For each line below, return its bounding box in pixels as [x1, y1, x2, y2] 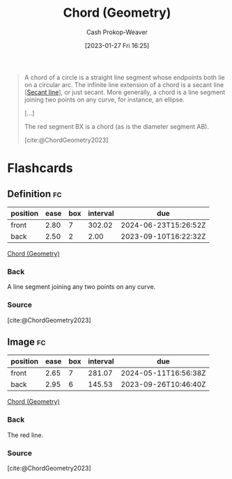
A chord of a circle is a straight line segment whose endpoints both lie [24, 73, 225, 81]
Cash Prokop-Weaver [86, 28, 148, 36]
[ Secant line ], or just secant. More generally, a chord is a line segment [24, 88, 226, 96]
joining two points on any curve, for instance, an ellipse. [24, 95, 185, 104]
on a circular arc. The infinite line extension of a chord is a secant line [24, 80, 224, 88]
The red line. [7, 430, 44, 439]
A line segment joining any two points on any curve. [7, 283, 156, 291]
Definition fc [7, 188, 62, 200]
